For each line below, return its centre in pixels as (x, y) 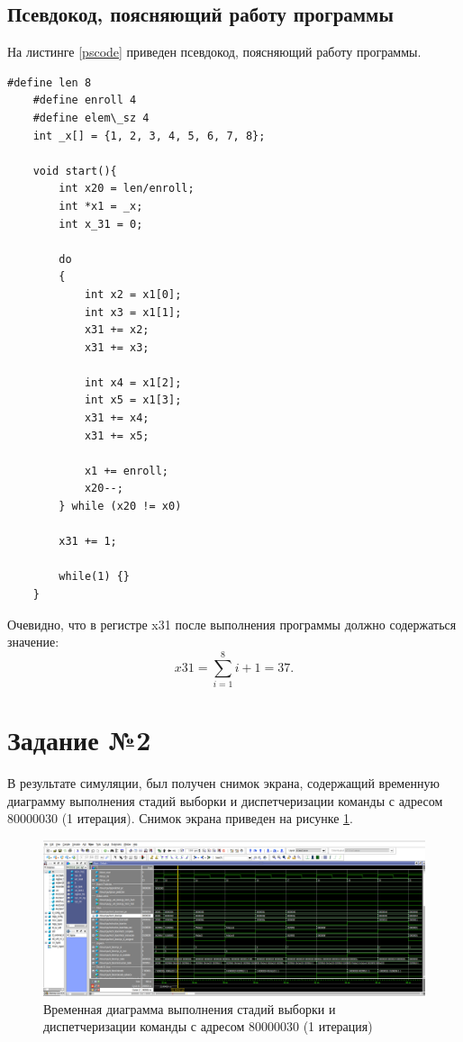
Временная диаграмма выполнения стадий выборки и (190, 1008)
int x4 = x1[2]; (133, 382)
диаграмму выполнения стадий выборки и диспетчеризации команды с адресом (225, 800)
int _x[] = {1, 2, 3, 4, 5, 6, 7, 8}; (149, 136)
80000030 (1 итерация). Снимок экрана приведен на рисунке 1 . (180, 818)
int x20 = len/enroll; (127, 189)
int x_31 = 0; (101, 224)
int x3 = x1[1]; (133, 312)
